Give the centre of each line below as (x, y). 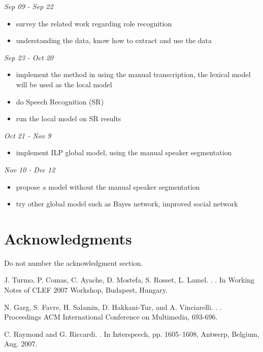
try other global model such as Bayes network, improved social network (127, 204)
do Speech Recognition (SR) (60, 101)
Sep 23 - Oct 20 (29, 57)
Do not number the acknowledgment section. (74, 262)
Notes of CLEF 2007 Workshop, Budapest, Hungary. (86, 290)
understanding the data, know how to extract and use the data (114, 40)
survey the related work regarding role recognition (94, 23)
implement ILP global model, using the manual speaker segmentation (124, 152)
